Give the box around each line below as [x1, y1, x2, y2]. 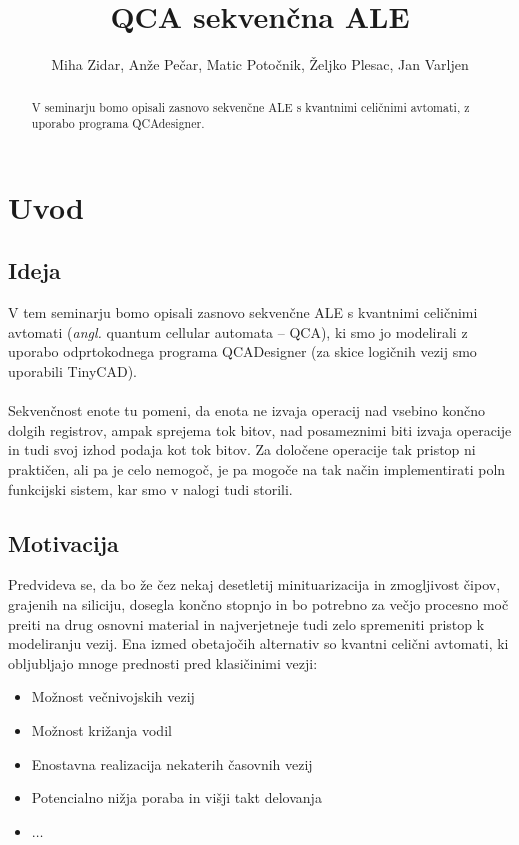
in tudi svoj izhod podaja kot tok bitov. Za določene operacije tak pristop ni [8, 439, 476, 460]
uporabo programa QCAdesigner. [31, 115, 205, 132]
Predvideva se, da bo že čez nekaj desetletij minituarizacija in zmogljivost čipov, [8, 574, 501, 595]
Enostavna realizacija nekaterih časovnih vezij [31, 753, 313, 774]
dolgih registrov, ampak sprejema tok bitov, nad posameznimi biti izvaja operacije [8, 419, 512, 440]
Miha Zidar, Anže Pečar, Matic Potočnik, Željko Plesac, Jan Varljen [51, 54, 469, 75]
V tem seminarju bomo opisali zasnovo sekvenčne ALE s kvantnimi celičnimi [8, 302, 478, 323]
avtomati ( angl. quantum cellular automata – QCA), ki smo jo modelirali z [8, 321, 468, 342]
